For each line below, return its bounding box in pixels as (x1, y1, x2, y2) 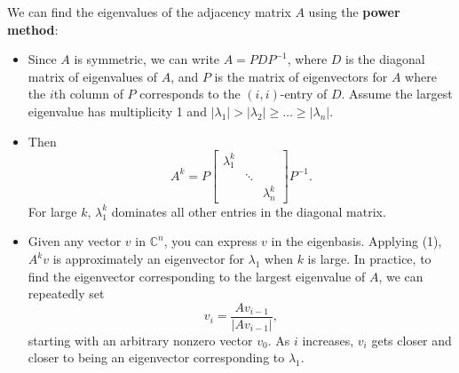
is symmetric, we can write (74, 50, 220, 68)
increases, (302, 330, 354, 349)
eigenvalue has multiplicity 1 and (28, 101, 207, 120)
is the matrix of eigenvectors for (214, 67, 388, 85)
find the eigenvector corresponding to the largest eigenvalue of (28, 266, 366, 285)
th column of (53, 84, 123, 103)
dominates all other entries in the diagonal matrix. (111, 202, 386, 220)
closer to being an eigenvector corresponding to (28, 348, 285, 367)
